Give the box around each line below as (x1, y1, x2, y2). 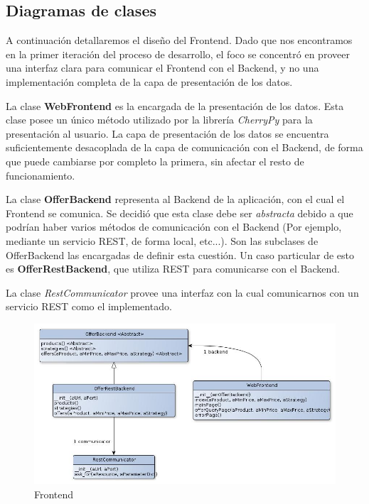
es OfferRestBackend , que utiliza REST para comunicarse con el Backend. (6, 261, 340, 276)
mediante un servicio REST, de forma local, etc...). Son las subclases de (6, 233, 319, 248)
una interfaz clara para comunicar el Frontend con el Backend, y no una (6, 60, 319, 75)
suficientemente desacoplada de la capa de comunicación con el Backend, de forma (6, 140, 363, 155)
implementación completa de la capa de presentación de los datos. (6, 74, 293, 89)
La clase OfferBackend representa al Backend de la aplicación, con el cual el (6, 192, 345, 207)
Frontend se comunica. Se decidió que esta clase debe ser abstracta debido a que (6, 205, 353, 220)
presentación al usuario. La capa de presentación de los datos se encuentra (6, 126, 329, 141)
